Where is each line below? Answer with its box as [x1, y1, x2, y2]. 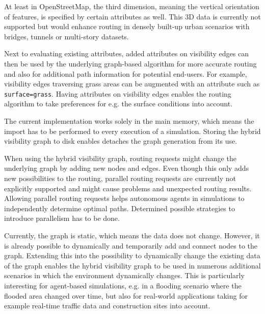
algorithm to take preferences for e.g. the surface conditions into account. [4, 98, 233, 109]
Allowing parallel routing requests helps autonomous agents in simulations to [4, 193, 245, 204]
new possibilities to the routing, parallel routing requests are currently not [4, 172, 236, 183]
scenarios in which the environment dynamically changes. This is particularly [4, 270, 245, 281]
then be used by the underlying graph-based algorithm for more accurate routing [4, 58, 257, 69]
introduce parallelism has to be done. [4, 213, 120, 223]
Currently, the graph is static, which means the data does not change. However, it [4, 230, 260, 240]
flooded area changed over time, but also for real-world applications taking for [4, 290, 248, 301]
